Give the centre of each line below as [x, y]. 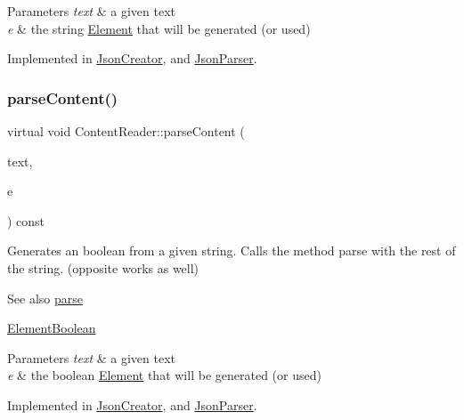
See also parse [45, 298]
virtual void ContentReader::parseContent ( [126, 131]
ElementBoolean [52, 328]
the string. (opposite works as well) [103, 267]
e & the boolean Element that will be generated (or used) [164, 375]
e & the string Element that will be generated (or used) [159, 28]
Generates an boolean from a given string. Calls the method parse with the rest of [232, 250]
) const [26, 220]
